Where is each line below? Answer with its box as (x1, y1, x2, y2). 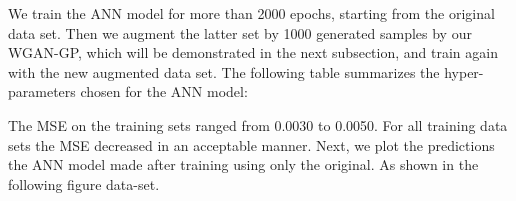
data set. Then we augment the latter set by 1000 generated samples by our (8, 22, 472, 43)
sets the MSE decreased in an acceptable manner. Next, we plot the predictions (8, 134, 495, 155)
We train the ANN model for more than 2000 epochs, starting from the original (8, 3, 495, 23)
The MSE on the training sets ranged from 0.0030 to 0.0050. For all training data (8, 114, 508, 135)
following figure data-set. (8, 173, 160, 194)
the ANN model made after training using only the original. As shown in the (8, 154, 479, 175)
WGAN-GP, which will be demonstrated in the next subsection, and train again (8, 42, 498, 63)
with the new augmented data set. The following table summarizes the (8, 61, 440, 82)
